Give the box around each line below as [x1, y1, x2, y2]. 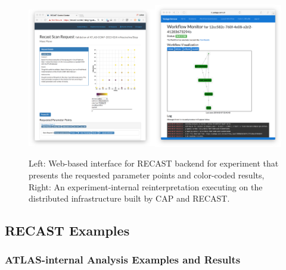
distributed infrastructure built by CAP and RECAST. [29, 192, 230, 205]
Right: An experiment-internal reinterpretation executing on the [29, 180, 263, 193]
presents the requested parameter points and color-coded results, [29, 169, 265, 181]
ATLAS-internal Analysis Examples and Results [5, 252, 241, 267]
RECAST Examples [5, 221, 130, 240]
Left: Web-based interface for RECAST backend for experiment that [29, 157, 279, 169]
